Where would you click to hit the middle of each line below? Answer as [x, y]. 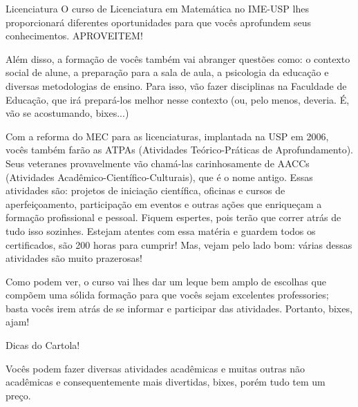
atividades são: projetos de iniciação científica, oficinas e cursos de [145, 190]
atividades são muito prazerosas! [74, 258]
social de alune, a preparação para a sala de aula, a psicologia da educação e [167, 72]
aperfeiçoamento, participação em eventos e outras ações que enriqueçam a [164, 203]
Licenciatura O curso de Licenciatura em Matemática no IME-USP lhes [157, 8]
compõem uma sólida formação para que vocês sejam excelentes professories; [167, 295]
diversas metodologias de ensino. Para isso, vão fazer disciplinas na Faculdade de [176, 85]
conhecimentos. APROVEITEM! [74, 36]
